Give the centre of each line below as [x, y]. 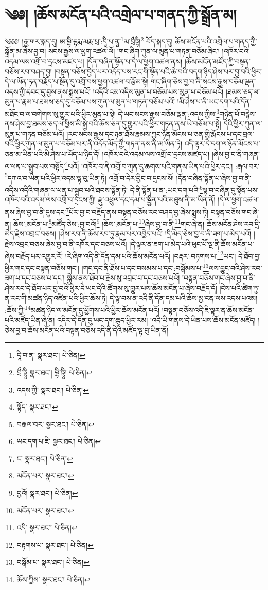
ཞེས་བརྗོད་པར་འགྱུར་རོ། [34, 256]
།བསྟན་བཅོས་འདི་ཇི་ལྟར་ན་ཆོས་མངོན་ [208, 310]
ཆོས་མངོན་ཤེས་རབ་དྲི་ [234, 223]
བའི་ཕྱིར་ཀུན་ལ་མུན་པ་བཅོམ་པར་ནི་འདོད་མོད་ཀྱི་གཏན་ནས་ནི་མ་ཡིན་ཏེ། [94, 144]
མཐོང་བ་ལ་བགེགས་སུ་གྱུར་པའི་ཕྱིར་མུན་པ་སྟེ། [60, 113]
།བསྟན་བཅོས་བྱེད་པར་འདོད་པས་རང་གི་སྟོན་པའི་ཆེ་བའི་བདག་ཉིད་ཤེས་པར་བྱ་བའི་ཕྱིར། [158, 71]
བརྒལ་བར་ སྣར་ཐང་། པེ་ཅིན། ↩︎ [56, 424]
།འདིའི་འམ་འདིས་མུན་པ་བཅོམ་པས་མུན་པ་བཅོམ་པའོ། [158, 91]
